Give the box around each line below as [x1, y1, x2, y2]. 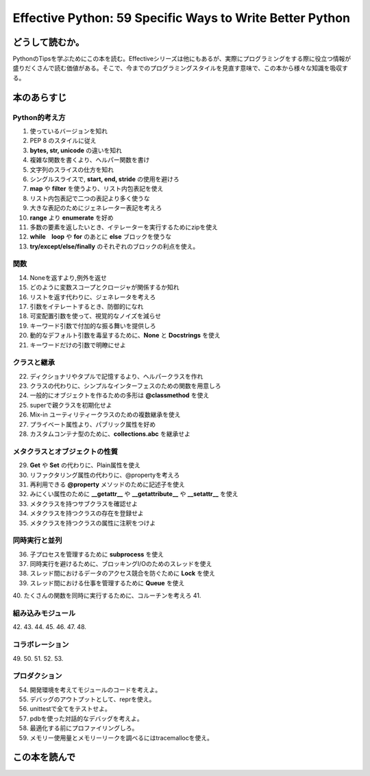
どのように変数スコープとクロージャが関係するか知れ [29, 283, 180, 292]
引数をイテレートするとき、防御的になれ [29, 303, 144, 310]
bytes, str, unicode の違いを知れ [29, 146, 123, 154]
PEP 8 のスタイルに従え [29, 137, 97, 145]
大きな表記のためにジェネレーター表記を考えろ [29, 204, 162, 212]
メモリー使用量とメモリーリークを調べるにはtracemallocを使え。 [29, 733, 214, 742]
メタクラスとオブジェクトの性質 [12, 447, 119, 456]
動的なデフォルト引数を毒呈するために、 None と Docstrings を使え [29, 331, 221, 340]
